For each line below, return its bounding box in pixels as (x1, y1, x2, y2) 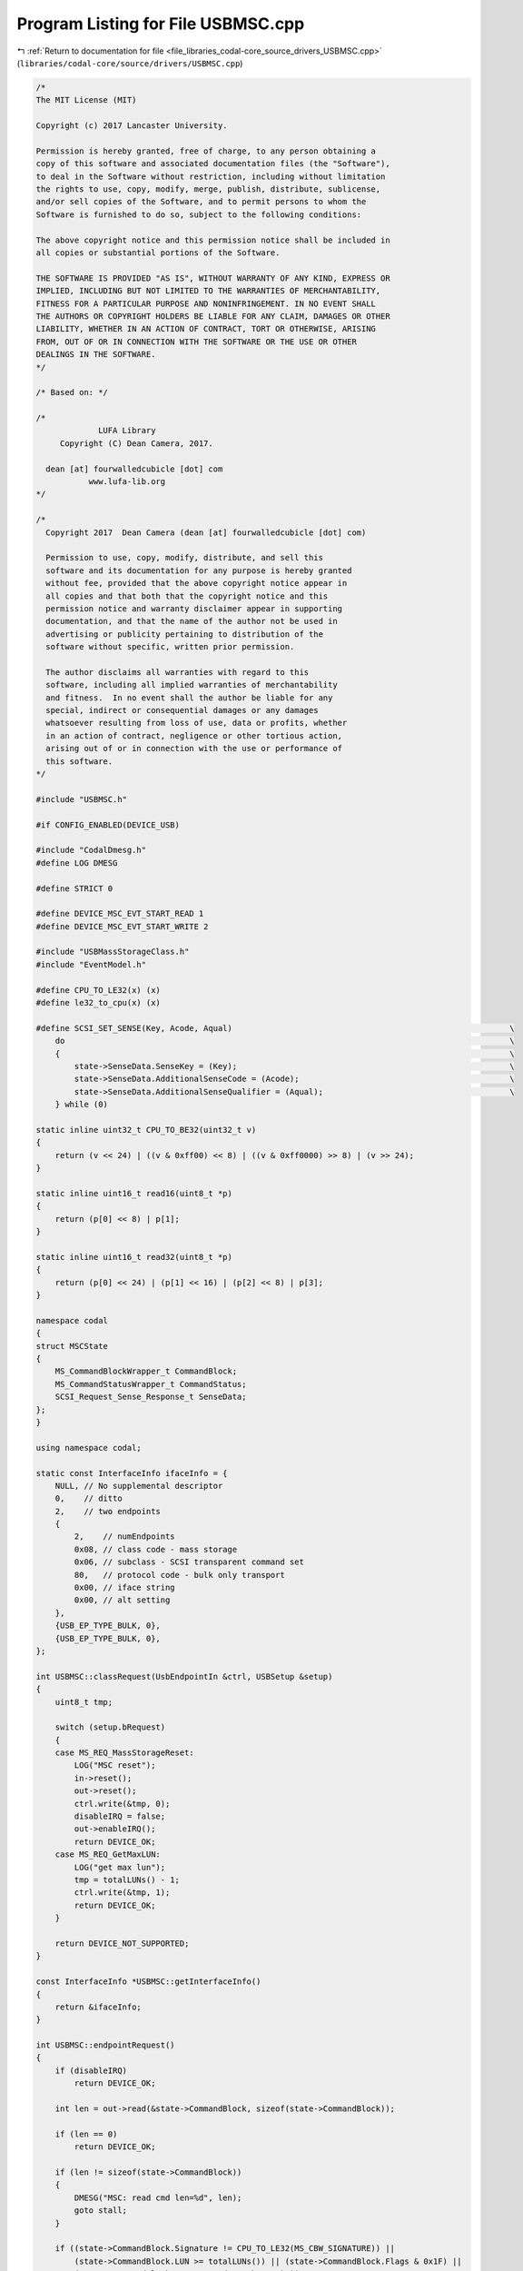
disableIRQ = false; (74, 1811, 166, 1821)
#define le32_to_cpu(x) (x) (35, 997, 161, 1008)
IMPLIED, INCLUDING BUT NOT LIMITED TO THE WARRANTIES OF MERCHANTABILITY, (35, 286, 381, 296)
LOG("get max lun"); (74, 1862, 166, 1872)
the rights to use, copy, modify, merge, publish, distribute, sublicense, (35, 184, 381, 194)
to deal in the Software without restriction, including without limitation (35, 171, 386, 182)
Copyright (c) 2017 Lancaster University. (35, 121, 228, 131)
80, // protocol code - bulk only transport (74, 1570, 285, 1580)
